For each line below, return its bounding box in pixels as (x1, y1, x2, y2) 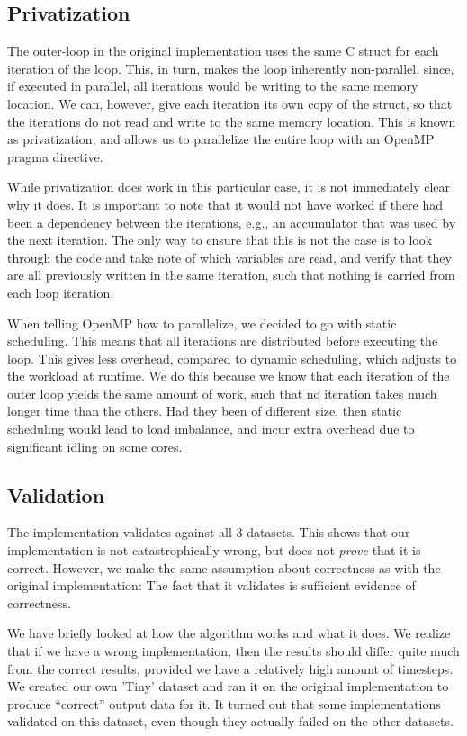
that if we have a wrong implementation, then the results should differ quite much (7, 642, 460, 660)
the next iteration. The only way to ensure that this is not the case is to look (7, 230, 433, 249)
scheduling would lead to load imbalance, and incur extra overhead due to (7, 419, 415, 438)
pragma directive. (7, 147, 103, 166)
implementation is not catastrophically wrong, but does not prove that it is (7, 541, 421, 560)
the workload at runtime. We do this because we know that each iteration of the (7, 366, 450, 385)
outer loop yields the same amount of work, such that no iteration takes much (7, 383, 437, 402)
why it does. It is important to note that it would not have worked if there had (7, 194, 444, 213)
